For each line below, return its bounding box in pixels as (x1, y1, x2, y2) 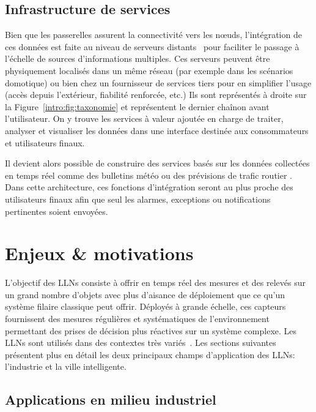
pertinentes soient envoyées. (5, 204, 108, 217)
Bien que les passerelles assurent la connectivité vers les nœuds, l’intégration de (5, 28, 302, 41)
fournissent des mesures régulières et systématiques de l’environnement (5, 312, 270, 325)
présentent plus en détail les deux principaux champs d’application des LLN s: (5, 348, 295, 361)
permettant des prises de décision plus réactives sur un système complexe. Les (5, 324, 297, 337)
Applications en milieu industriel (5, 390, 216, 409)
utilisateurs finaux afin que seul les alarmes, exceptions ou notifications (5, 192, 271, 205)
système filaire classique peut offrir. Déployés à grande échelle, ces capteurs (5, 300, 286, 313)
